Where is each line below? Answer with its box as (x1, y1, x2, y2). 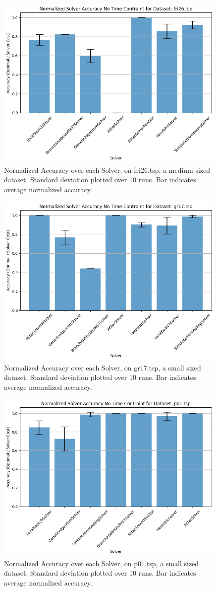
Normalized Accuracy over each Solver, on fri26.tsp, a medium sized (4, 164, 211, 175)
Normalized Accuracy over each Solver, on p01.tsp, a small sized (4, 558, 199, 568)
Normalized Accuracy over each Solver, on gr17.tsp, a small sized (4, 362, 201, 372)
